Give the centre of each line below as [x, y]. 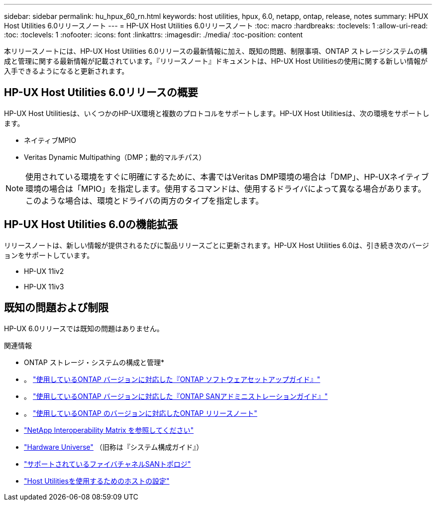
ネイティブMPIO [50, 140]
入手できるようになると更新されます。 [66, 71]
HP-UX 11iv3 [44, 286]
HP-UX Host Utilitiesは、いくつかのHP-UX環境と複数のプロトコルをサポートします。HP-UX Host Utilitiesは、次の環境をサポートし [217, 113]
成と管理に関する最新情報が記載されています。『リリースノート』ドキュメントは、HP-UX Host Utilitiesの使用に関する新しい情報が [216, 61]
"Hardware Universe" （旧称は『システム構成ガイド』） [114, 447]
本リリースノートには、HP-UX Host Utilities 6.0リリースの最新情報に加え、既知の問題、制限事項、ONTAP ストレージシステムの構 [216, 51]
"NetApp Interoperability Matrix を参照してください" [109, 430]
